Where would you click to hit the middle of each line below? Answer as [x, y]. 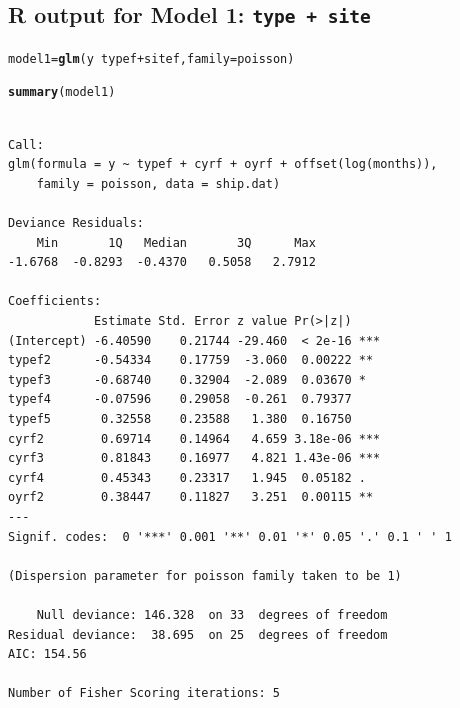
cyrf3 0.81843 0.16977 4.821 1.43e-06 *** [194, 458]
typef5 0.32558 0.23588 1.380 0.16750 [180, 419]
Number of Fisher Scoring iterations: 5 [144, 693]
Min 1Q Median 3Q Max [176, 242]
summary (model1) [62, 92]
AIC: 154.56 [47, 654]
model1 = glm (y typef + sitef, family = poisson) [151, 58]
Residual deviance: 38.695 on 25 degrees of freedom [198, 634]
